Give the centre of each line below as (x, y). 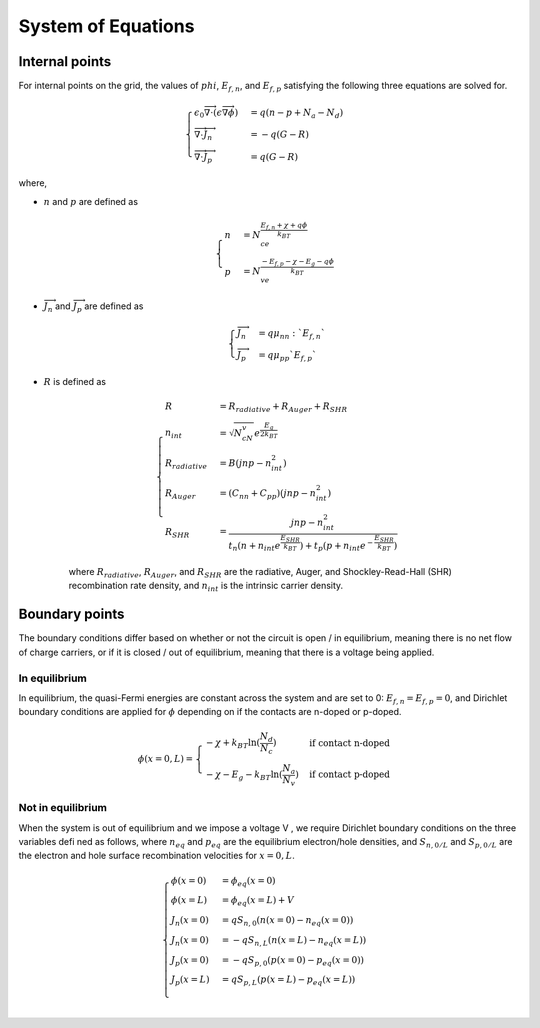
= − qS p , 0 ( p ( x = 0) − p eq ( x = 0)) (293, 961)
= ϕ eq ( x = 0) (248, 882)
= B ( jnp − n (245, 463)
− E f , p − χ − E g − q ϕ (298, 262)
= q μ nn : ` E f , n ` (292, 334)
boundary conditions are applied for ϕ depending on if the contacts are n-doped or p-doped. (210, 712)
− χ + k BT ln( (232, 744)
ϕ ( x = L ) (189, 900)
